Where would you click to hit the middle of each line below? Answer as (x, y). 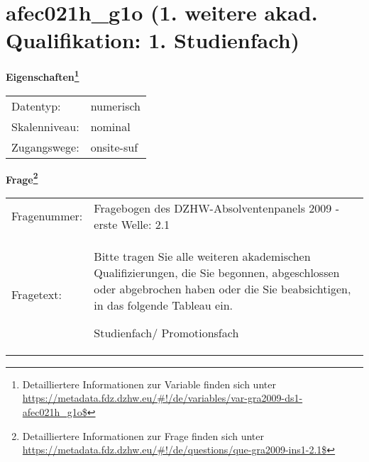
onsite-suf (114, 147)
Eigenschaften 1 (43, 75)
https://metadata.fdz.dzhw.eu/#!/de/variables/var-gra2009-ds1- (163, 398)
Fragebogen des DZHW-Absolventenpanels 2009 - (216, 208)
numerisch (115, 106)
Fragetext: (37, 294)
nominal (110, 126)
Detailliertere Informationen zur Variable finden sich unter (149, 384)
